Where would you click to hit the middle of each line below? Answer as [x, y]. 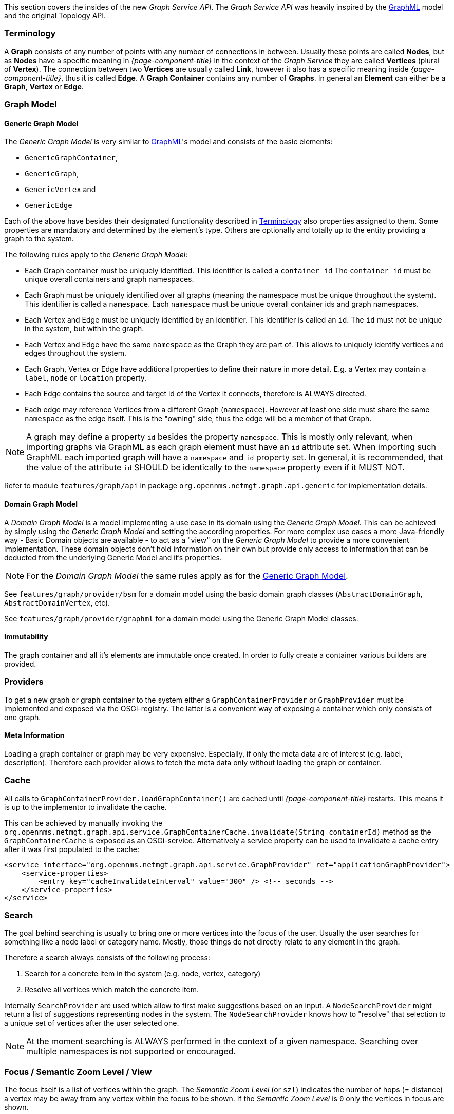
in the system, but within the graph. [84, 329]
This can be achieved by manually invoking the [83, 823]
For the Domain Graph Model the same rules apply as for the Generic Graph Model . [187, 575]
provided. [20, 664]
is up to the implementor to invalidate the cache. [86, 807]
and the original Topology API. [55, 16]
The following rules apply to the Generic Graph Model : [96, 255]
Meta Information [34, 735]
